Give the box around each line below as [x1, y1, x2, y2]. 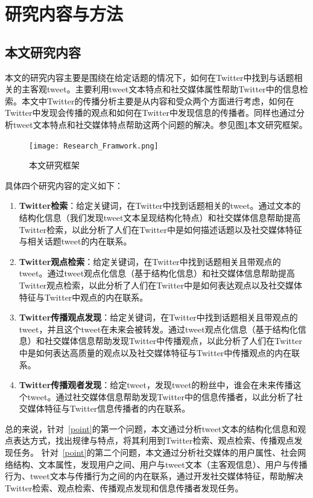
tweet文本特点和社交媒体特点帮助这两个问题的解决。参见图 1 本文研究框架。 [13, 118, 308, 130]
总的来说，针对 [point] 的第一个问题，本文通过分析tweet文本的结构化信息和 [5, 422, 298, 435]
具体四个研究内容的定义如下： [5, 179, 123, 191]
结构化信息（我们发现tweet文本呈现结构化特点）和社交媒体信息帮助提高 [19, 211, 301, 223]
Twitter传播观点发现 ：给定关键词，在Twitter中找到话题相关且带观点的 [19, 311, 298, 324]
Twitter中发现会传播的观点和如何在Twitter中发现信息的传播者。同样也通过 [5, 106, 297, 119]
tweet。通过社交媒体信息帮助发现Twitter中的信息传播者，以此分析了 [27, 390, 294, 403]
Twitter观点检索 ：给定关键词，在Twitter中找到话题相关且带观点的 [19, 255, 281, 267]
